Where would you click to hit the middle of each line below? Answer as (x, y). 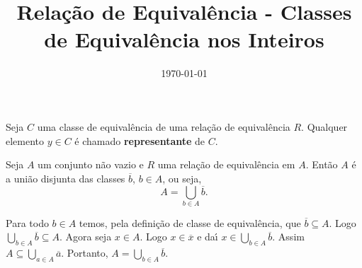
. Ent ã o (322, 164)
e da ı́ (208, 237)
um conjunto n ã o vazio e (91, 164)
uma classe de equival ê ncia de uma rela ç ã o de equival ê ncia (164, 126)
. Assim (288, 237)
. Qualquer (324, 126)
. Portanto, (85, 253)
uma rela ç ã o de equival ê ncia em (226, 164)
